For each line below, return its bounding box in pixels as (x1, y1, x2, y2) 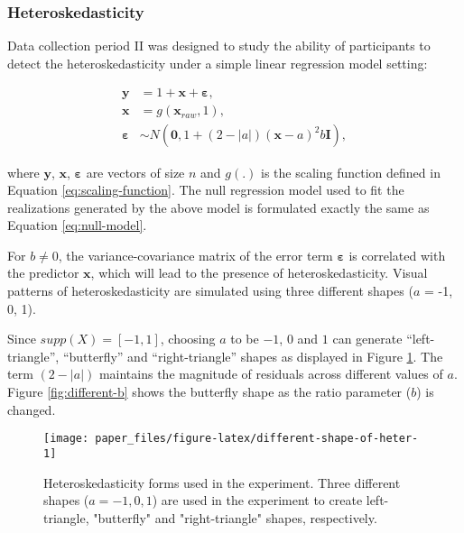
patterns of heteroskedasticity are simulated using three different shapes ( (7, 281, 413, 300)
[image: (43, 432, 89, 446)
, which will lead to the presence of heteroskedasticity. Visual (90, 263, 428, 282)
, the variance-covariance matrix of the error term (58, 245, 333, 264)
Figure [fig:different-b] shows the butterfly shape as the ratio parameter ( (7, 382, 412, 401)
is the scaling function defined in (261, 162, 441, 181)
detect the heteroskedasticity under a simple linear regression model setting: (7, 53, 428, 72)
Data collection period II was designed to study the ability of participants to (7, 36, 431, 55)
